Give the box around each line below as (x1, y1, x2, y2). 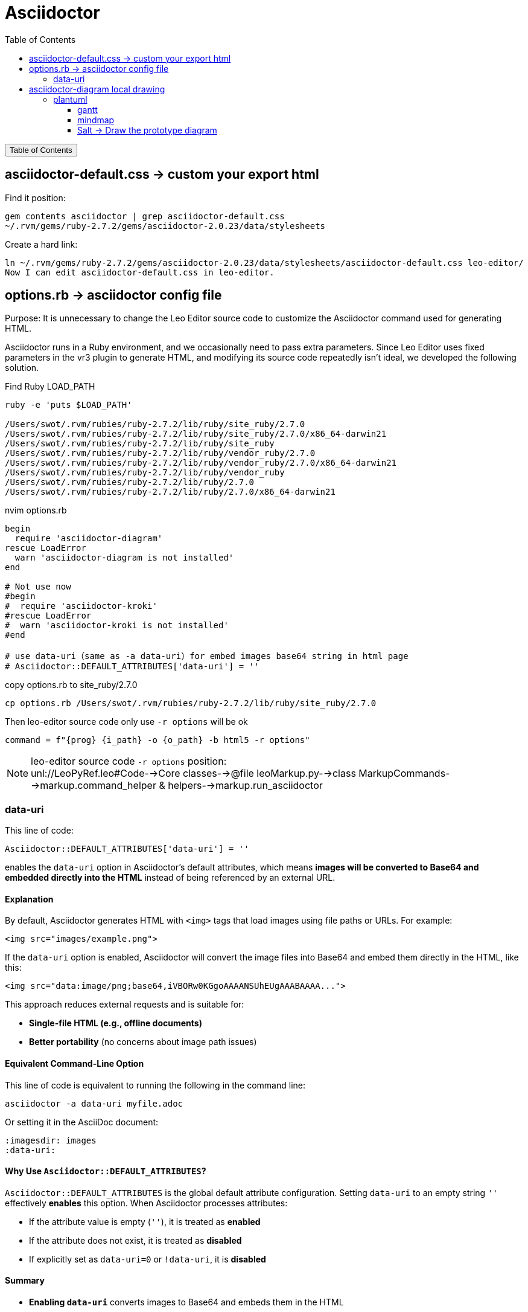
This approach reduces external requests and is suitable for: (5, 999, 244, 1010)
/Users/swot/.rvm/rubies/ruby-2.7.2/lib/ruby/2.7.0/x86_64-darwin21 (5, 487, 336, 497)
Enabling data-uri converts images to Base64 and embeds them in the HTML (29, 1297, 344, 1308)
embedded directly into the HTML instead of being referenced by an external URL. (5, 872, 336, 883)
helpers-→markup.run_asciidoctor (168, 779, 323, 792)
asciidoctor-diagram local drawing (29, 83, 165, 94)
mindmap (77, 114, 115, 125)
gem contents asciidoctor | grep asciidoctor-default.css (5, 211, 285, 221)
